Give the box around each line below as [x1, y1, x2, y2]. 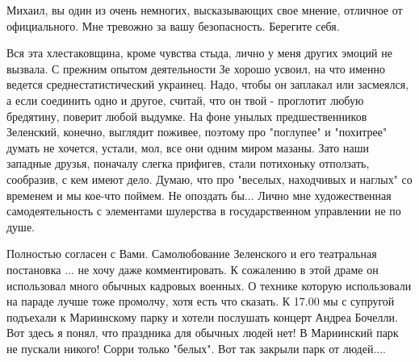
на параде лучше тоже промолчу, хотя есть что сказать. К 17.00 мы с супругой [6, 293, 395, 310]
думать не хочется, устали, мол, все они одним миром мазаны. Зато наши [6, 139, 369, 156]
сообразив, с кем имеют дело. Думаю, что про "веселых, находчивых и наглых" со [6, 170, 413, 187]
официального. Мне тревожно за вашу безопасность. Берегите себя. [6, 17, 340, 34]
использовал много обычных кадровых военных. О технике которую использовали [6, 277, 412, 293]
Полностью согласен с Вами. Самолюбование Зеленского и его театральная [6, 245, 377, 262]
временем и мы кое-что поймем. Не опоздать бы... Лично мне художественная [6, 186, 392, 203]
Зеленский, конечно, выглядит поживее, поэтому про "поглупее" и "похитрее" [6, 123, 388, 140]
